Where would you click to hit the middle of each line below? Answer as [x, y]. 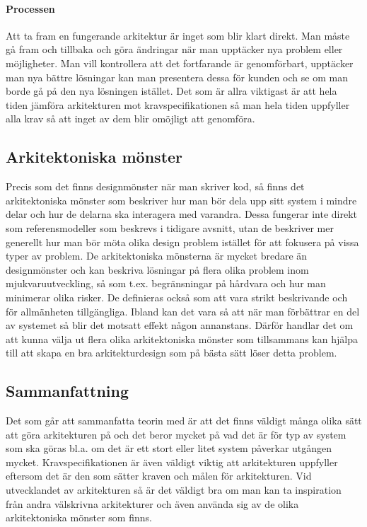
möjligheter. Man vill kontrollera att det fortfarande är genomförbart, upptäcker [180, 63]
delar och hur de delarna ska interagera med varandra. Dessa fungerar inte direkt [182, 214]
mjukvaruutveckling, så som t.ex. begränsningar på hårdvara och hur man [166, 283]
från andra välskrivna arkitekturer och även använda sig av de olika [152, 503]
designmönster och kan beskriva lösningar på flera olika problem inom [157, 269]
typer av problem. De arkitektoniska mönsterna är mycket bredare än [157, 256]
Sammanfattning [68, 391]
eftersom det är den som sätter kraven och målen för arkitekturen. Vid [159, 476]
